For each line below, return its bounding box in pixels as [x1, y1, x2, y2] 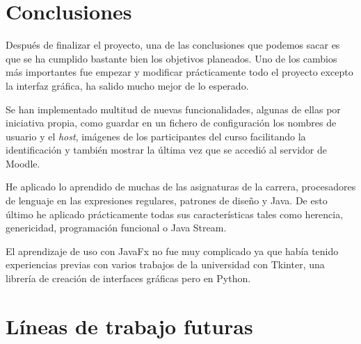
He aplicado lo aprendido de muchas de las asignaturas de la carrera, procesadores [6, 179, 356, 194]
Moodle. [6, 156, 40, 170]
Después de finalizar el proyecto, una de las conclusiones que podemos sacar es [6, 38, 340, 52]
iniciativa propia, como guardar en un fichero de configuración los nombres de [6, 115, 337, 130]
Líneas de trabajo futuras [6, 311, 253, 340]
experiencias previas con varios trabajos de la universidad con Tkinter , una [6, 257, 325, 272]
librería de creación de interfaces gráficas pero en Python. [6, 271, 251, 286]
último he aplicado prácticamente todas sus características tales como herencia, [6, 206, 344, 221]
